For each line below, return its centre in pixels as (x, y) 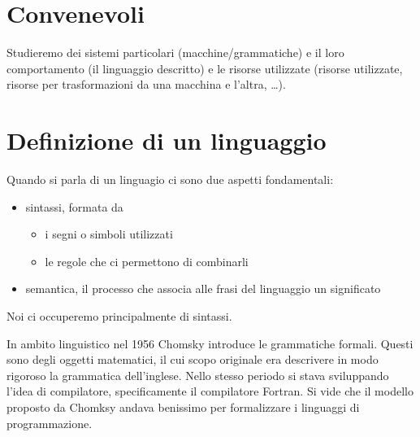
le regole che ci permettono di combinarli (147, 261)
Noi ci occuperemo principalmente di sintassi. (119, 316)
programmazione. (50, 423)
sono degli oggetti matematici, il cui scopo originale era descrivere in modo (193, 359)
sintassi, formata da (74, 206)
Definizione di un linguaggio (167, 140)
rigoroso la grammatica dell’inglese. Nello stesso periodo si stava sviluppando (198, 375)
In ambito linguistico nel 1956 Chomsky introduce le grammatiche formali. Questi (210, 343)
